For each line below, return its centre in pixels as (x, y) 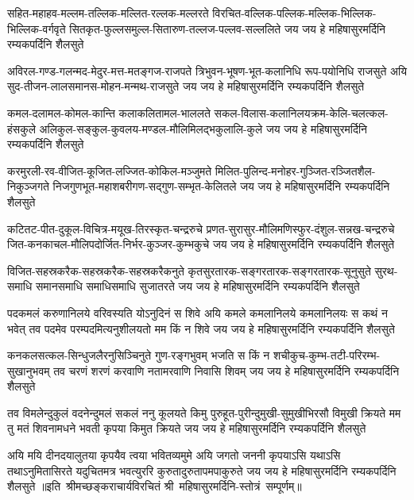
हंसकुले (21, 128)
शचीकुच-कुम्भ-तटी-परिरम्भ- (327, 355)
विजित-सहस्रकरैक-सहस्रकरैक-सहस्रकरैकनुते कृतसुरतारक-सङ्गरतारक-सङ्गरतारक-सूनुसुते (189, 270)
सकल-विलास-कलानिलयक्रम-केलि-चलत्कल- (301, 112)
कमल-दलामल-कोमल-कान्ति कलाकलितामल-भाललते (109, 112)
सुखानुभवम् (29, 370)
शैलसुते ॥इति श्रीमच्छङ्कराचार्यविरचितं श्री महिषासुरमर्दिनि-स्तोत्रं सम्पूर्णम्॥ (155, 486)
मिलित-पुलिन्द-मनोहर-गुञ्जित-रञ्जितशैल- (295, 170)
